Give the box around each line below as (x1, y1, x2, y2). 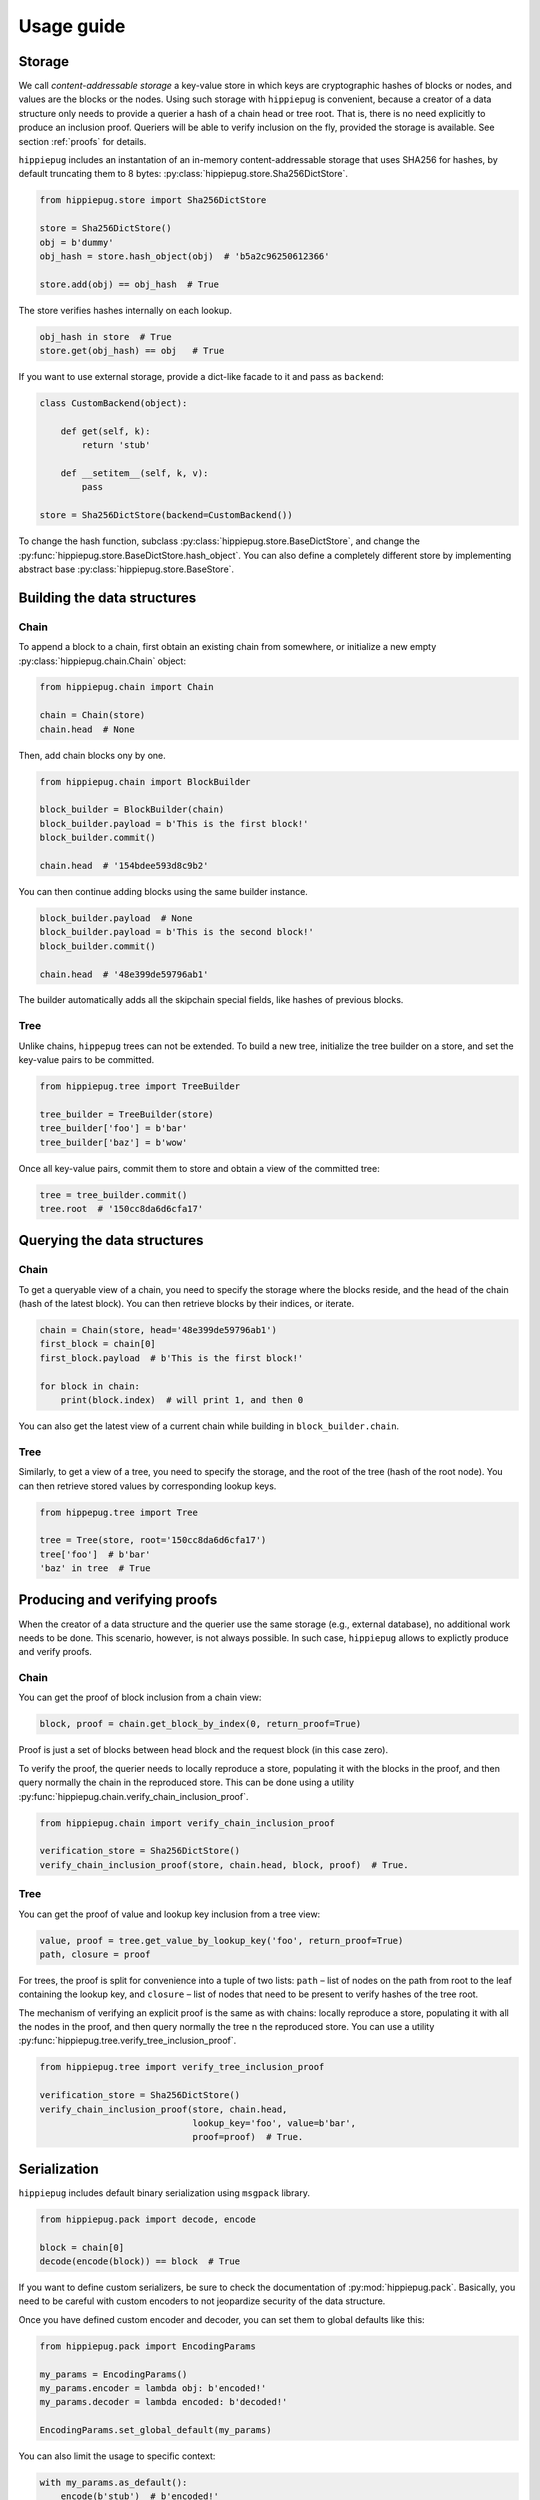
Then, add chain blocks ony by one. (18, 749, 166, 761)
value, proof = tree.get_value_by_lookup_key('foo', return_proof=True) (39, 1935, 404, 1946)
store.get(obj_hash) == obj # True (39, 345, 225, 357)
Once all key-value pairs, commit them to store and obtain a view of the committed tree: (18, 1162, 380, 1174)
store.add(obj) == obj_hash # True (39, 278, 220, 290)
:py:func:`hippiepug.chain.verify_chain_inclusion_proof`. (18, 1790, 249, 1802)
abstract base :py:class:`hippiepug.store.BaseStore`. (18, 563, 235, 575)
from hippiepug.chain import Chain (39, 681, 214, 693)
